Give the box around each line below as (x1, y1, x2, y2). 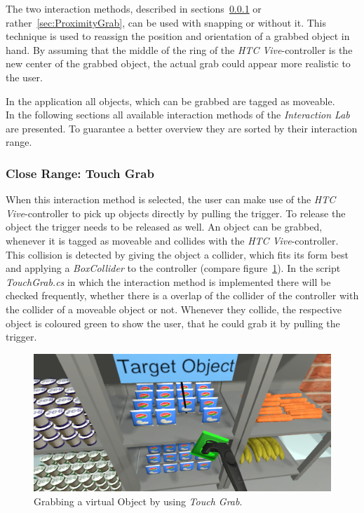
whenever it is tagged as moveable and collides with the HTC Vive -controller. (6, 233, 339, 247)
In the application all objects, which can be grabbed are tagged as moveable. (6, 93, 335, 108)
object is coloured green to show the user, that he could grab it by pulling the (6, 315, 340, 330)
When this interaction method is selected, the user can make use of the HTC (6, 192, 336, 207)
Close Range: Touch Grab (6, 164, 154, 182)
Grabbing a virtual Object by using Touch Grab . (34, 493, 243, 508)
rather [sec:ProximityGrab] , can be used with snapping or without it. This (6, 15, 327, 29)
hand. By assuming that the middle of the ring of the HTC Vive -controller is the (6, 42, 353, 57)
